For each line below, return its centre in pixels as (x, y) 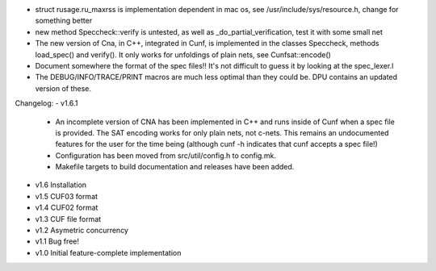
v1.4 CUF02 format (67, 208)
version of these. (63, 88)
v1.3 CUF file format (68, 219)
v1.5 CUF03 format (67, 196)
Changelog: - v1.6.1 (46, 103)
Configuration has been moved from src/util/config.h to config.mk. (166, 155)
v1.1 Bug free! (57, 241)
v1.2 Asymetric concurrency (82, 231)
